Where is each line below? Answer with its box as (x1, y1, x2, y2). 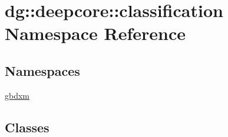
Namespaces (5, 61, 80, 79)
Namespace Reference (5, 21, 186, 45)
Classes (5, 118, 49, 136)
